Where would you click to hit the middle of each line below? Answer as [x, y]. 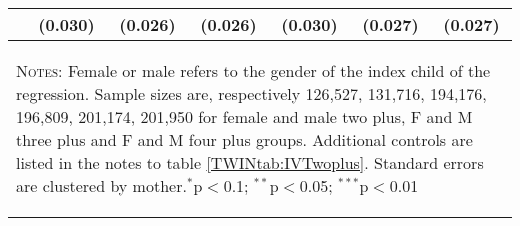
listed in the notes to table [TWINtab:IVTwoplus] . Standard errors [250, 162]
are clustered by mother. [101, 185]
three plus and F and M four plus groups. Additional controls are [244, 139]
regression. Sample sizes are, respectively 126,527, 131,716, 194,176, [251, 93]
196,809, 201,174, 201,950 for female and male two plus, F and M [244, 116]
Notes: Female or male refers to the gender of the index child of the [253, 70]
